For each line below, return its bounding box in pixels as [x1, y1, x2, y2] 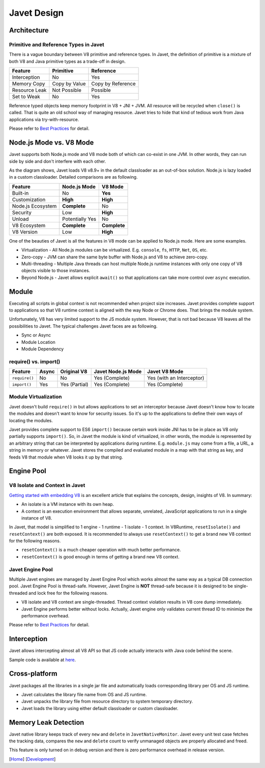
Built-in [12, 189, 29, 196]
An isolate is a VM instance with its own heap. [21, 501, 114, 507]
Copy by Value [52, 80, 86, 87]
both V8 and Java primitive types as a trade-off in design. [9, 58, 126, 64]
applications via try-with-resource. [9, 116, 79, 123]
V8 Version [12, 228, 38, 235]
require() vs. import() [9, 358, 60, 365]
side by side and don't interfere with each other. [9, 158, 106, 164]
